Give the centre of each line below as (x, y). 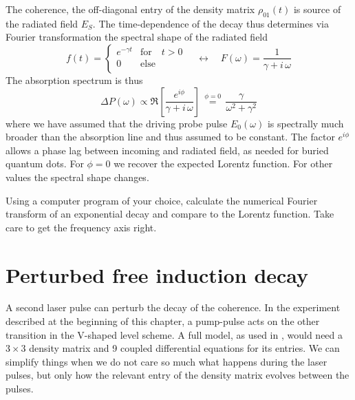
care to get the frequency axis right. (81, 227)
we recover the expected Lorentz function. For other (223, 164)
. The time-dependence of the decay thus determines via (211, 23)
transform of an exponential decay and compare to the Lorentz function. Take (170, 214)
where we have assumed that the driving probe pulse (117, 123)
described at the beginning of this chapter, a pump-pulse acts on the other (163, 321)
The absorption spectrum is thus (74, 80)
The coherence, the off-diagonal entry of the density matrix (130, 9)
